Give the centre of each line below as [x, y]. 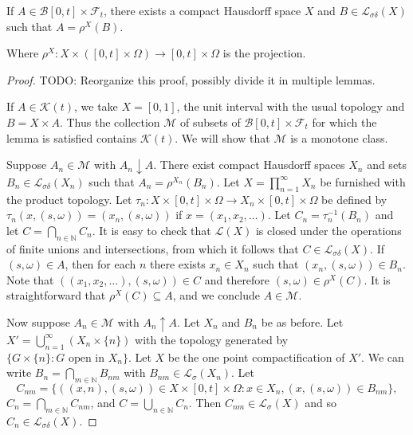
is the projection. [264, 53]
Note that [30, 279]
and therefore [237, 279]
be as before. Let [302, 322]
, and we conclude [216, 295]
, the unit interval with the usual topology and [291, 106]
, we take [96, 106]
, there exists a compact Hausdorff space [203, 10]
